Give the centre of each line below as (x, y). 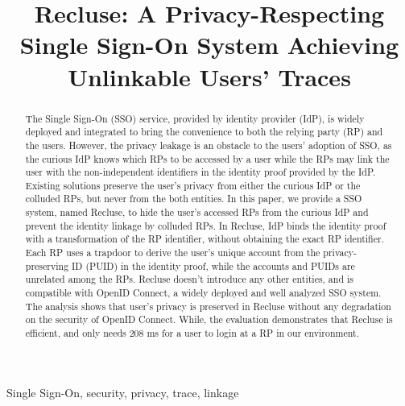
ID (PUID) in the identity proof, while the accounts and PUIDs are (213, 265)
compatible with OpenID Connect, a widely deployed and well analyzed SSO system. (203, 293)
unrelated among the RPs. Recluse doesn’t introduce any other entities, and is (189, 279)
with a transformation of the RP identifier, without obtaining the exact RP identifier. (205, 239)
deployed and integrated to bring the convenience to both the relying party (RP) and (204, 132)
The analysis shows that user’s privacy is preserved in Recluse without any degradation (208, 306)
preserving (47, 265)
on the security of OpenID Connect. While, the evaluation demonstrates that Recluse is (209, 319)
